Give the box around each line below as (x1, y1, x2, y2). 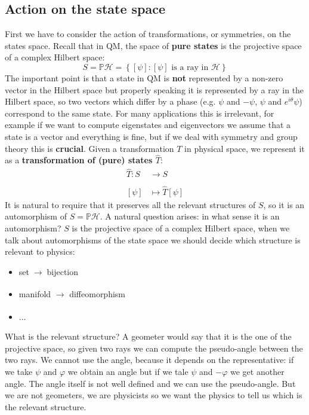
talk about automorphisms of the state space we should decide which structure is (5, 233, 301, 246)
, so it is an (263, 198, 305, 210)
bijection (47, 265, 79, 277)
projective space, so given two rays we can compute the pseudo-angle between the (5, 341, 303, 354)
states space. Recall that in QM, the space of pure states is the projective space (5, 39, 302, 51)
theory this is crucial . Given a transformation (5, 142, 174, 154)
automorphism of (5, 210, 67, 222)
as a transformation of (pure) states (5, 154, 153, 166)
